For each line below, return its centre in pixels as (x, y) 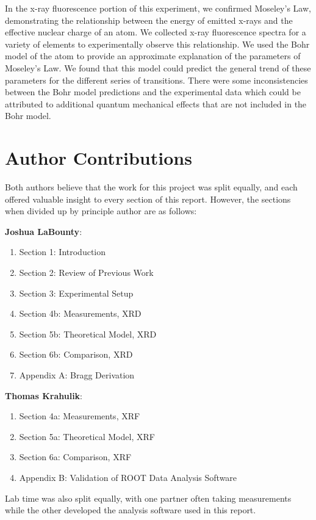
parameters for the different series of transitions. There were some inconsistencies (156, 80)
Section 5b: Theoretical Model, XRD (88, 334)
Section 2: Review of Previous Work (86, 273)
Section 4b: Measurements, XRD (80, 313)
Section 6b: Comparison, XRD (76, 354)
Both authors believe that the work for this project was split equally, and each (151, 187)
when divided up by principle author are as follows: (101, 211)
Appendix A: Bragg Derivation (77, 375)
